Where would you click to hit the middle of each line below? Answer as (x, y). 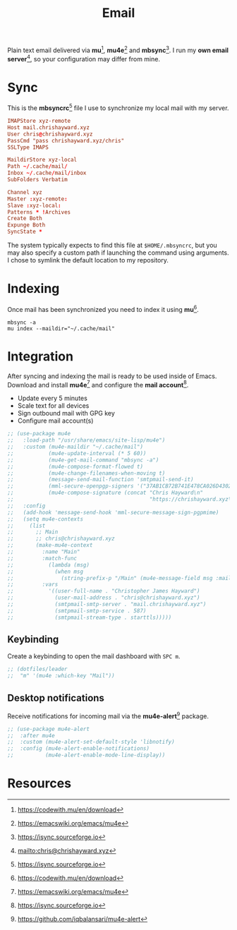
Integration (41, 356)
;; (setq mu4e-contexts (45, 519)
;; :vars (33, 585)
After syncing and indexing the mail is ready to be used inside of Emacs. (112, 376)
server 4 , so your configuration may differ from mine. (84, 58)
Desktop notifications (56, 697)
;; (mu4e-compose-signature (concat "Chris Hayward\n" (105, 493)
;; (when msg (45, 572)
